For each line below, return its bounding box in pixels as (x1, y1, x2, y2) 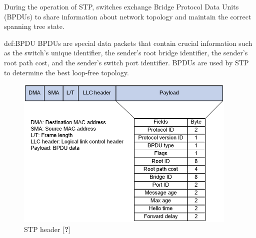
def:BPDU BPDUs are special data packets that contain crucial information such (4, 37, 252, 48)
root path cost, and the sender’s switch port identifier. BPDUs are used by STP (4, 57, 249, 67)
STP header (24, 224, 60, 234)
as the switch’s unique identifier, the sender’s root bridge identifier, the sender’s (4, 47, 248, 58)
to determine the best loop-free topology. (4, 67, 129, 77)
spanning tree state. (4, 21, 64, 31)
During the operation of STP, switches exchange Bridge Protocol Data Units (4, 1, 239, 11)
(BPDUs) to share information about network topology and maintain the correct (4, 11, 251, 21)
